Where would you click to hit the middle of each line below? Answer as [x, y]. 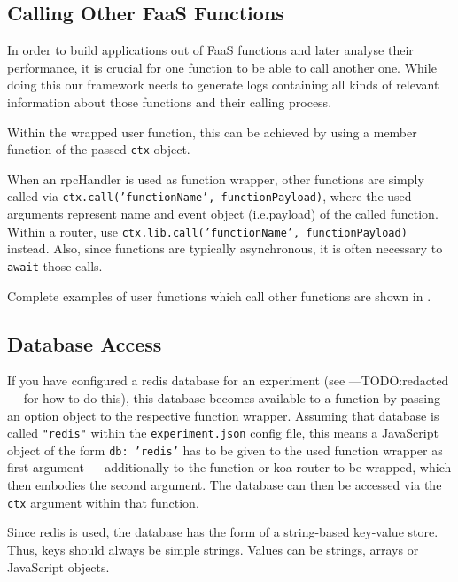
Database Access [85, 343]
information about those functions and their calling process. [170, 101]
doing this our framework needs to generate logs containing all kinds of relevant [223, 85]
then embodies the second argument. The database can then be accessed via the [225, 485]
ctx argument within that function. [103, 502]
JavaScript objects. [58, 566]
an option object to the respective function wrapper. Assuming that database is [223, 415]
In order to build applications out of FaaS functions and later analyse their [210, 50]
